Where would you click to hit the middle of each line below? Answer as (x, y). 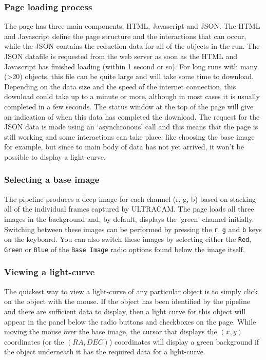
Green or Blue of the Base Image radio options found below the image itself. (125, 249)
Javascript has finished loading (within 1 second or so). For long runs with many (131, 66)
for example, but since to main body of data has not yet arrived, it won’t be (124, 147)
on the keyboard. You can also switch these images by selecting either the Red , (128, 239)
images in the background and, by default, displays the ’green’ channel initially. (129, 219)
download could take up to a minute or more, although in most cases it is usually (132, 96)
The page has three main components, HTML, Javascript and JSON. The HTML (132, 26)
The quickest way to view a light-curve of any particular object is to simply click (131, 291)
